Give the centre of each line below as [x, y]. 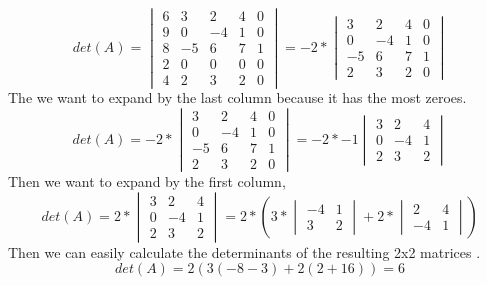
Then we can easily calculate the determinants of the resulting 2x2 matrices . [244, 251]
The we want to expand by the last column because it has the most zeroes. [237, 97]
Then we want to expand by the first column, [147, 181]
